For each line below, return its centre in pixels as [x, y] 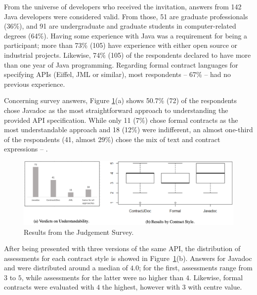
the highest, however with [141, 287]
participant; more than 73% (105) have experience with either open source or [121, 45]
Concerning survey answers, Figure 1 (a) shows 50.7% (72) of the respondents [121, 100]
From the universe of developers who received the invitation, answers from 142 [123, 6]
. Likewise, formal [216, 277]
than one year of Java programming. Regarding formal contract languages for [121, 64]
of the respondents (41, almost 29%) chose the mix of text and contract [112, 139]
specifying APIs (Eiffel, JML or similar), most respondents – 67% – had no [118, 74]
